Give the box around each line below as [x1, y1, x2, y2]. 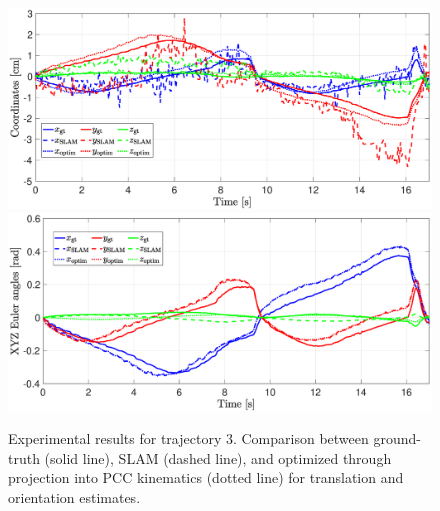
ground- [373, 428, 421, 449]
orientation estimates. [8, 486, 141, 507]
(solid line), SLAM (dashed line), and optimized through [44, 447, 392, 468]
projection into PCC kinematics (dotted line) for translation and [8, 467, 404, 488]
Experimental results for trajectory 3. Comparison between [8, 428, 369, 449]
